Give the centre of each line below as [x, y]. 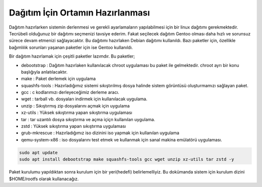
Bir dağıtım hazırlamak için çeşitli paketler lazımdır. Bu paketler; [72, 56]
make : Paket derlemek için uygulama [58, 79]
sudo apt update [39, 152]
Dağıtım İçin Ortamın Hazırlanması [80, 13]
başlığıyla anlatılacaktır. [44, 72]
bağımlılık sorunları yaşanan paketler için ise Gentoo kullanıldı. [71, 47]
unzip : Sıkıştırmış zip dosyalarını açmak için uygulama [75, 106]
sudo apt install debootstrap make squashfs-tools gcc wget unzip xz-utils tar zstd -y [127, 159]
